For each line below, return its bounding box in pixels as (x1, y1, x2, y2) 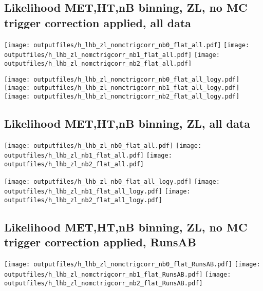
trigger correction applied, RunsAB (4, 234, 196, 250)
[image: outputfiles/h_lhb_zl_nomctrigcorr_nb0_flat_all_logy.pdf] (4, 75, 240, 83)
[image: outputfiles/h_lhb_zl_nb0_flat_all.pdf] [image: (4, 142, 202, 149)
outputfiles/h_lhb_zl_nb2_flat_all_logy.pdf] (4, 197, 162, 204)
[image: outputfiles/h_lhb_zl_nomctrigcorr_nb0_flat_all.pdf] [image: (4, 41, 250, 49)
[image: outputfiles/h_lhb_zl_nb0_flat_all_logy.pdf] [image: (4, 178, 220, 185)
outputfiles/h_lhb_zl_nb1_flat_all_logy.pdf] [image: (4, 188, 191, 196)
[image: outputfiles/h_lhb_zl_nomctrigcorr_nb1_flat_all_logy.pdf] (4, 84, 240, 92)
